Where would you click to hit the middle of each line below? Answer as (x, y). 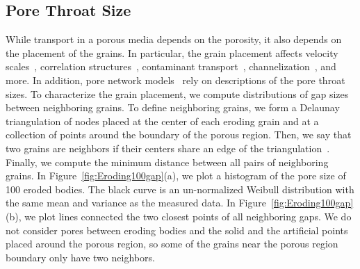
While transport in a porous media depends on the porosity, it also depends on (174, 39)
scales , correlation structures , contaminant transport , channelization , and (171, 66)
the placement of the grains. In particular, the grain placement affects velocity (172, 52)
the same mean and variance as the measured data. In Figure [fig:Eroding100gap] (180, 203)
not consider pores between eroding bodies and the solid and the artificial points (177, 230)
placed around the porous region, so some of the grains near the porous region (172, 244)
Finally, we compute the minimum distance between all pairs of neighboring (167, 162)
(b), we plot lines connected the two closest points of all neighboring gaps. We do (179, 216)
